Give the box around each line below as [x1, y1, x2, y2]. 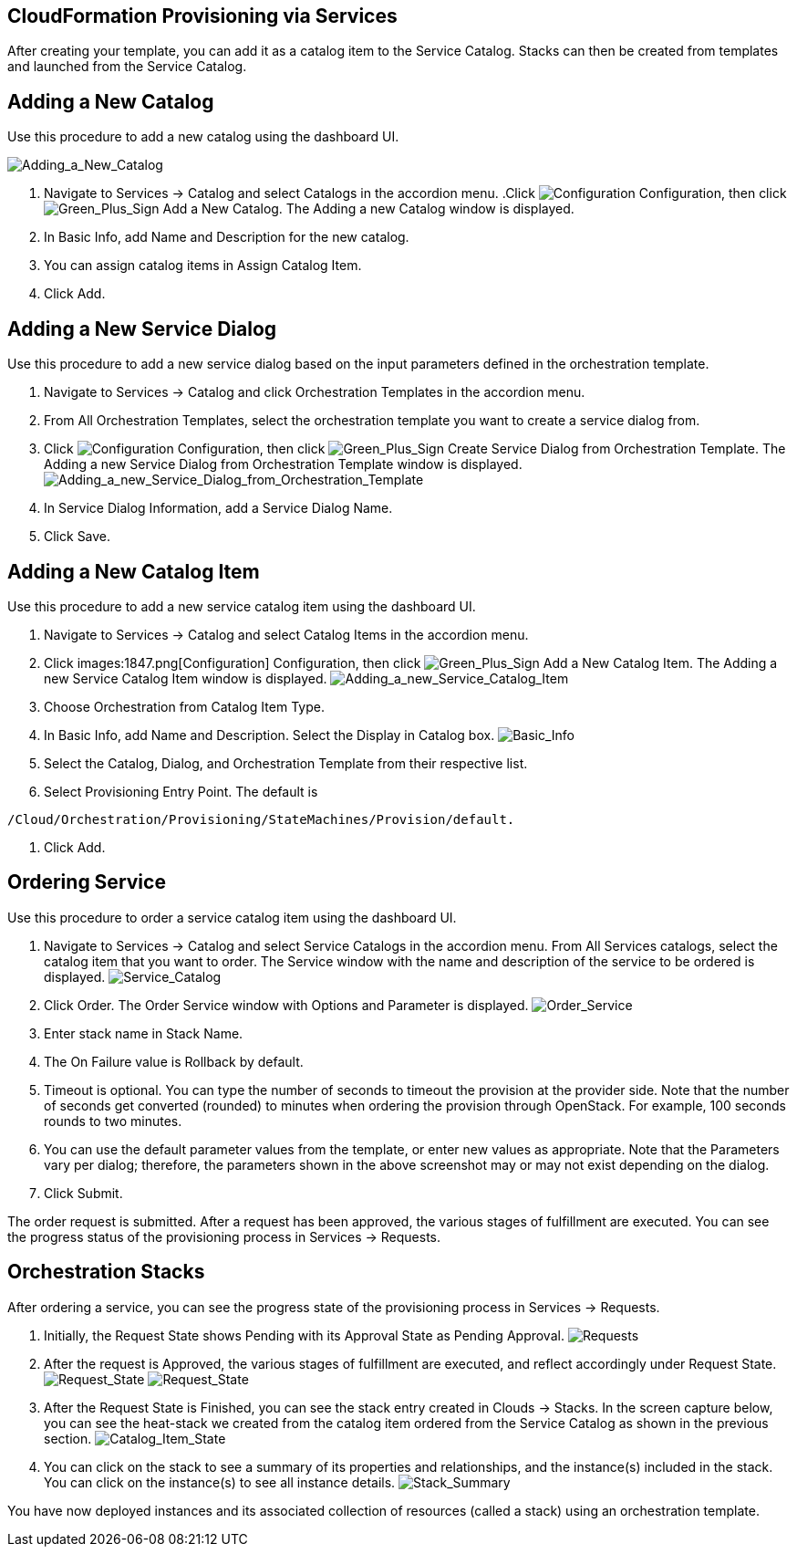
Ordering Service [7, 871, 166, 894]
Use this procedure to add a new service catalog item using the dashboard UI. [7, 598, 476, 614]
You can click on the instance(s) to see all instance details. [44, 1474, 396, 1490]
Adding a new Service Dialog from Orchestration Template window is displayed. [44, 456, 523, 473]
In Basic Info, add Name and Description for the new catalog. [44, 229, 409, 245]
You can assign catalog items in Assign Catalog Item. [44, 257, 362, 274]
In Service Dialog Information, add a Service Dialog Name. [44, 500, 393, 516]
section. [44, 1430, 92, 1446]
